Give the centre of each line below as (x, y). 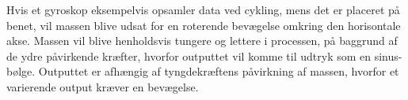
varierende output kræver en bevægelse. (103, 86)
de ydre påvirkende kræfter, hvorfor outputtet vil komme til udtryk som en (189, 56)
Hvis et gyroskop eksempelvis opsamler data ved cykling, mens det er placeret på (203, 9)
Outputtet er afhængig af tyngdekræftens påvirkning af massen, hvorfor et (219, 71)
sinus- (388, 56)
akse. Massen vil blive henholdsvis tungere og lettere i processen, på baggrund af (202, 41)
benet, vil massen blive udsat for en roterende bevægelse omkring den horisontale (204, 25)
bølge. (21, 71)
